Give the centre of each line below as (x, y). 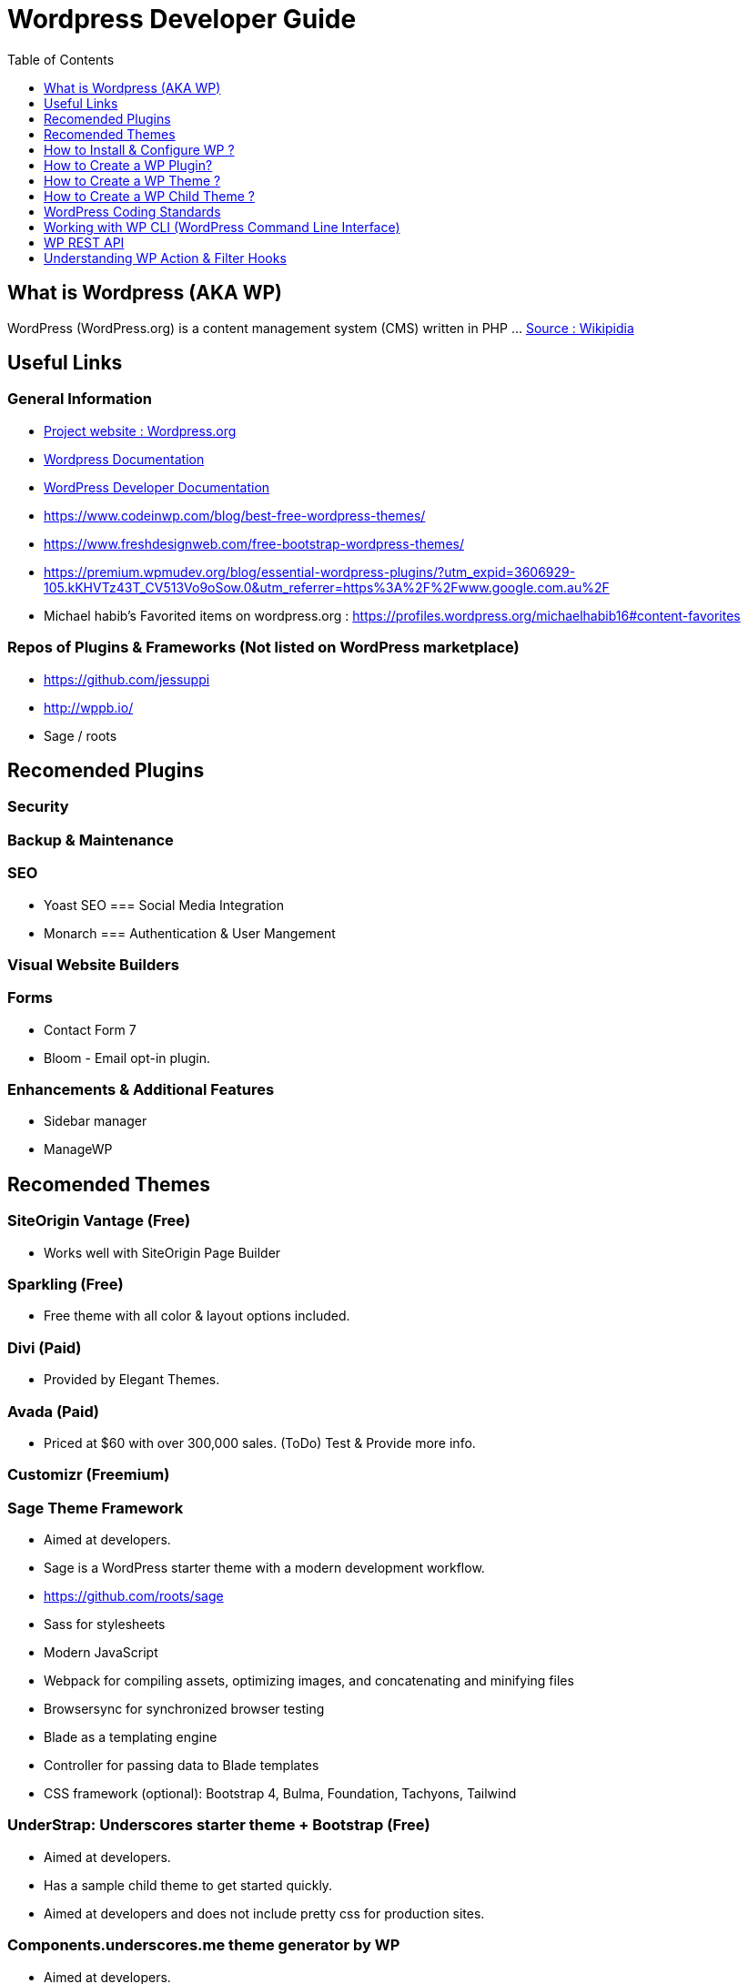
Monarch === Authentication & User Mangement (190, 933)
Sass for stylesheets (105, 1624)
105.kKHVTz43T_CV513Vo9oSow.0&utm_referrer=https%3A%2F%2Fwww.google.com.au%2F (327, 587)
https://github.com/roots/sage (134, 1596)
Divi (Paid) (45, 1347)
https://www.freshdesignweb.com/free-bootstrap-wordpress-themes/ (254, 543)
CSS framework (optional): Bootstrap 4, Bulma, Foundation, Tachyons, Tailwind (280, 1793)
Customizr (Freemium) (89, 1475)
